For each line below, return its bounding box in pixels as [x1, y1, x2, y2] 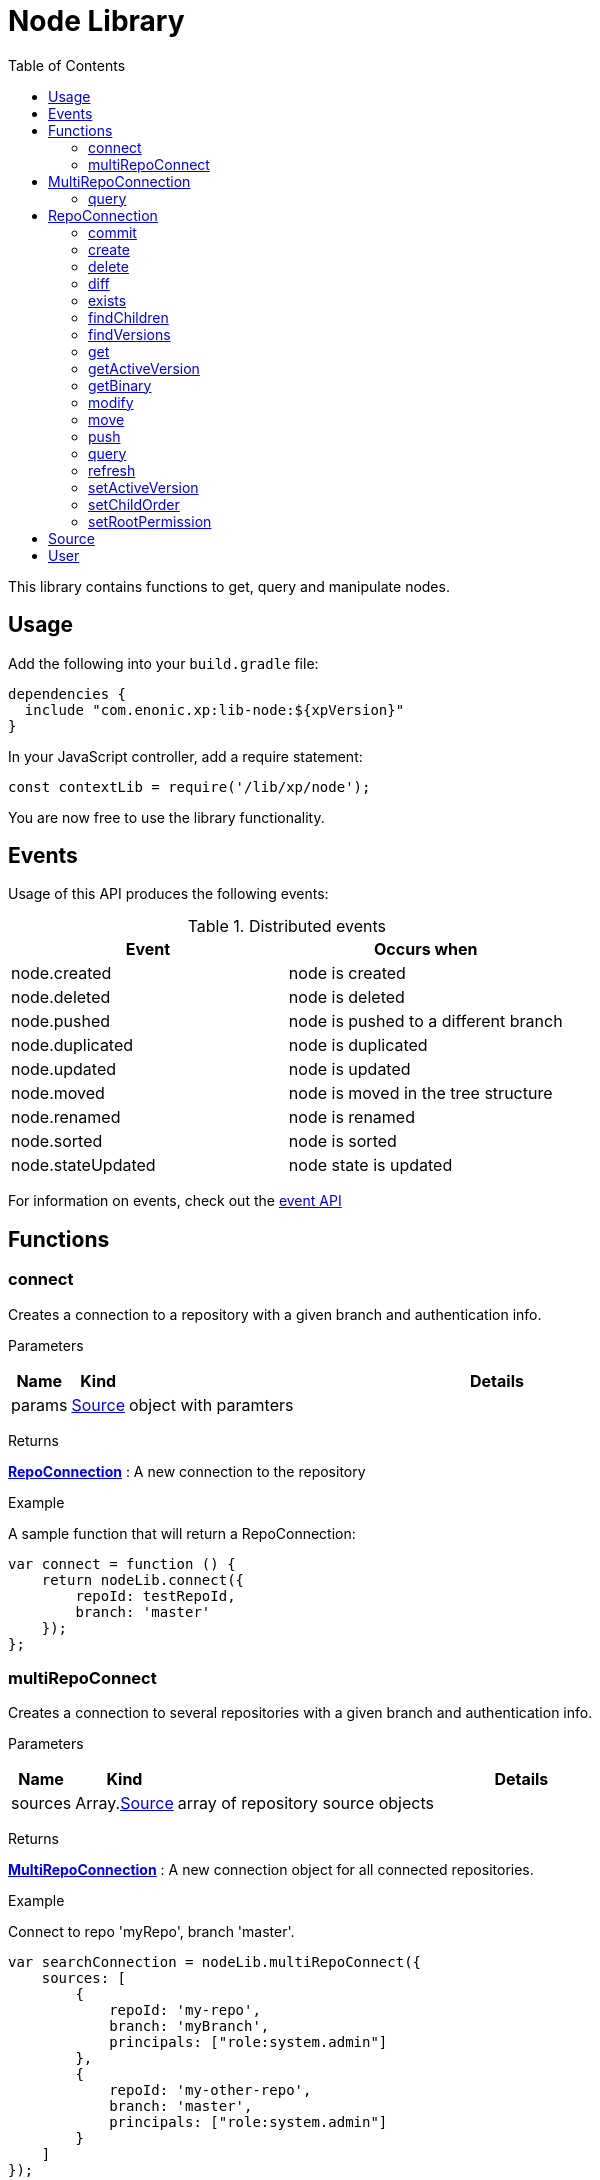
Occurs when [374, 939, 478, 960]
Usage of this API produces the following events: [8, 885, 329, 903]
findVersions [88, 325, 171, 343]
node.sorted [11, 1131, 103, 1152]
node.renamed [11, 1107, 121, 1128]
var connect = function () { [8, 1555, 236, 1572]
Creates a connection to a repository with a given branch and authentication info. [8, 1305, 542, 1323]
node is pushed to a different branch [288, 1011, 563, 1032]
